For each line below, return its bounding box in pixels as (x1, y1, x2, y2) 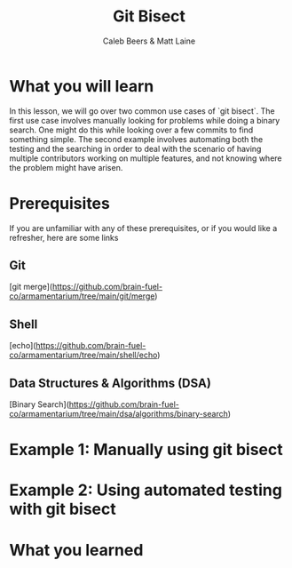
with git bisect (9, 500, 117, 519)
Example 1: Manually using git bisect (9, 440, 283, 460)
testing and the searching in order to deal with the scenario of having (9, 143, 262, 154)
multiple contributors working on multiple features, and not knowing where (9, 153, 282, 164)
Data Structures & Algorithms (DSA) (9, 375, 211, 390)
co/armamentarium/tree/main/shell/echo (9, 349, 158, 361)
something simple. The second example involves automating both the (9, 133, 264, 144)
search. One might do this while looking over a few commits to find (9, 124, 254, 135)
